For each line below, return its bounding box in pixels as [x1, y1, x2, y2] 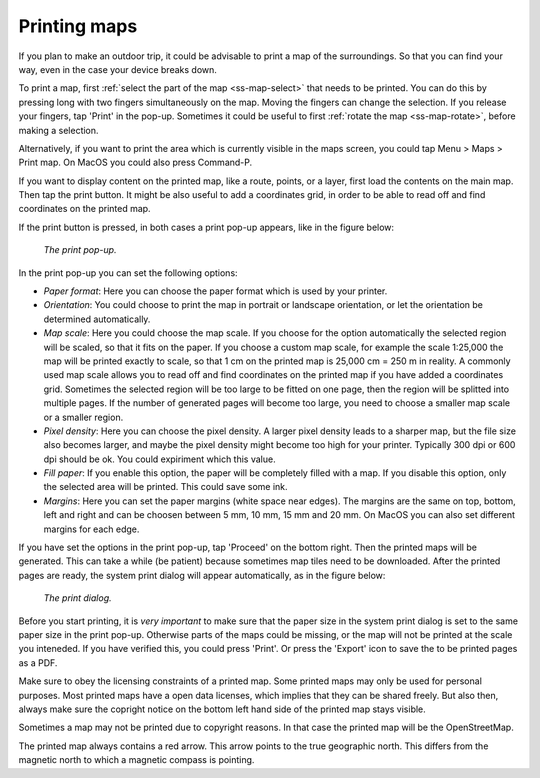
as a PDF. [18, 656, 58, 669]
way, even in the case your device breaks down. [18, 63, 217, 75]
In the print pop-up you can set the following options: [18, 266, 239, 279]
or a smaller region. [43, 411, 124, 423]
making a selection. [18, 124, 99, 136]
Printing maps [18, 15, 138, 37]
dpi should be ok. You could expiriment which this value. [43, 453, 276, 465]
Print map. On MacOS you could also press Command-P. [18, 156, 253, 169]
